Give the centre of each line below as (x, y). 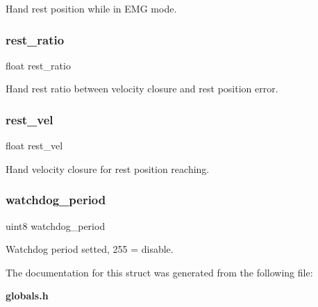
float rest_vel (34, 146)
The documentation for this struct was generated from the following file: (159, 272)
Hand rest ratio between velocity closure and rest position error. (142, 89)
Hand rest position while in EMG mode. (91, 8)
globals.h (27, 296)
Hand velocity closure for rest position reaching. (108, 168)
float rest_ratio (38, 65)
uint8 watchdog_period (56, 225)
